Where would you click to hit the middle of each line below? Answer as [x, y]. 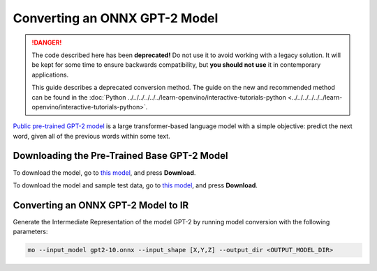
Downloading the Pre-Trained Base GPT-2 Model [120, 156]
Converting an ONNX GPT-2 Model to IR [101, 205]
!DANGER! [47, 42]
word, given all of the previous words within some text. [91, 136]
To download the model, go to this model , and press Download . [104, 172]
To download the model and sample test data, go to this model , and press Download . [135, 185]
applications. [50, 75]
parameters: [30, 232]
